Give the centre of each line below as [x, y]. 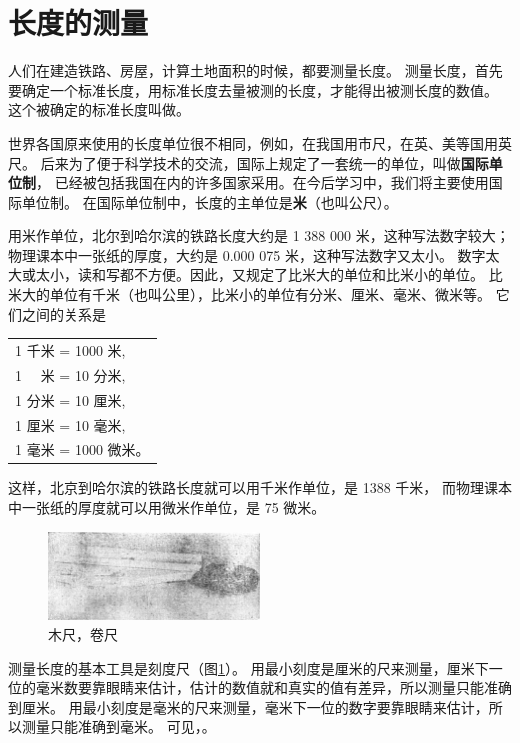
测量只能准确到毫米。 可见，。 [118, 726]
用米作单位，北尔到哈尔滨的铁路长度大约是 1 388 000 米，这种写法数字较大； [259, 235]
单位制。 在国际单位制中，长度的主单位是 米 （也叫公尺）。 [209, 201]
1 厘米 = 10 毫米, [70, 424]
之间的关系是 [63, 313]
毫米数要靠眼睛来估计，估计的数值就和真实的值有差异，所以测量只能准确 [273, 687]
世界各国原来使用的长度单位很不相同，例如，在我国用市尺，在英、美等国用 [253, 142]
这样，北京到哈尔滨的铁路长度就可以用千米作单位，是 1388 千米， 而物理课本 [260, 487]
